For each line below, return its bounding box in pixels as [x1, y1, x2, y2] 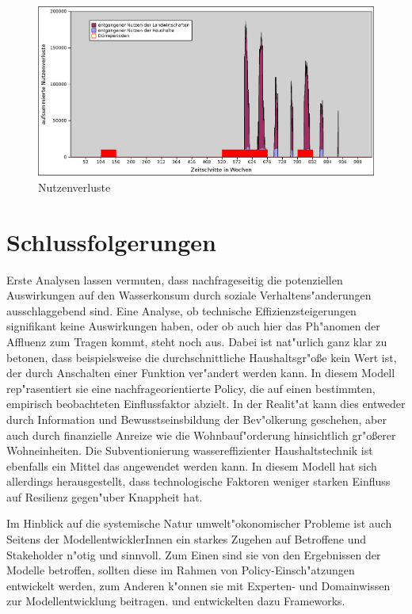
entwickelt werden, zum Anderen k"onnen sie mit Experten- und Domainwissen [6, 577, 391, 593]
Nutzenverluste [38, 178, 111, 195]
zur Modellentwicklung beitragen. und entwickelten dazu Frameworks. [6, 593, 345, 609]
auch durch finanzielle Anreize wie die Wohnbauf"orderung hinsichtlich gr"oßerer [6, 426, 396, 443]
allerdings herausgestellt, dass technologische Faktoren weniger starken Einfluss [6, 473, 391, 490]
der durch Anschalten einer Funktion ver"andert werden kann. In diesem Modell [6, 364, 395, 381]
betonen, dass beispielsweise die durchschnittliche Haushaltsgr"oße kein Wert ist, [6, 349, 397, 365]
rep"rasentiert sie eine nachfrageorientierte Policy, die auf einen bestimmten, [6, 379, 376, 396]
